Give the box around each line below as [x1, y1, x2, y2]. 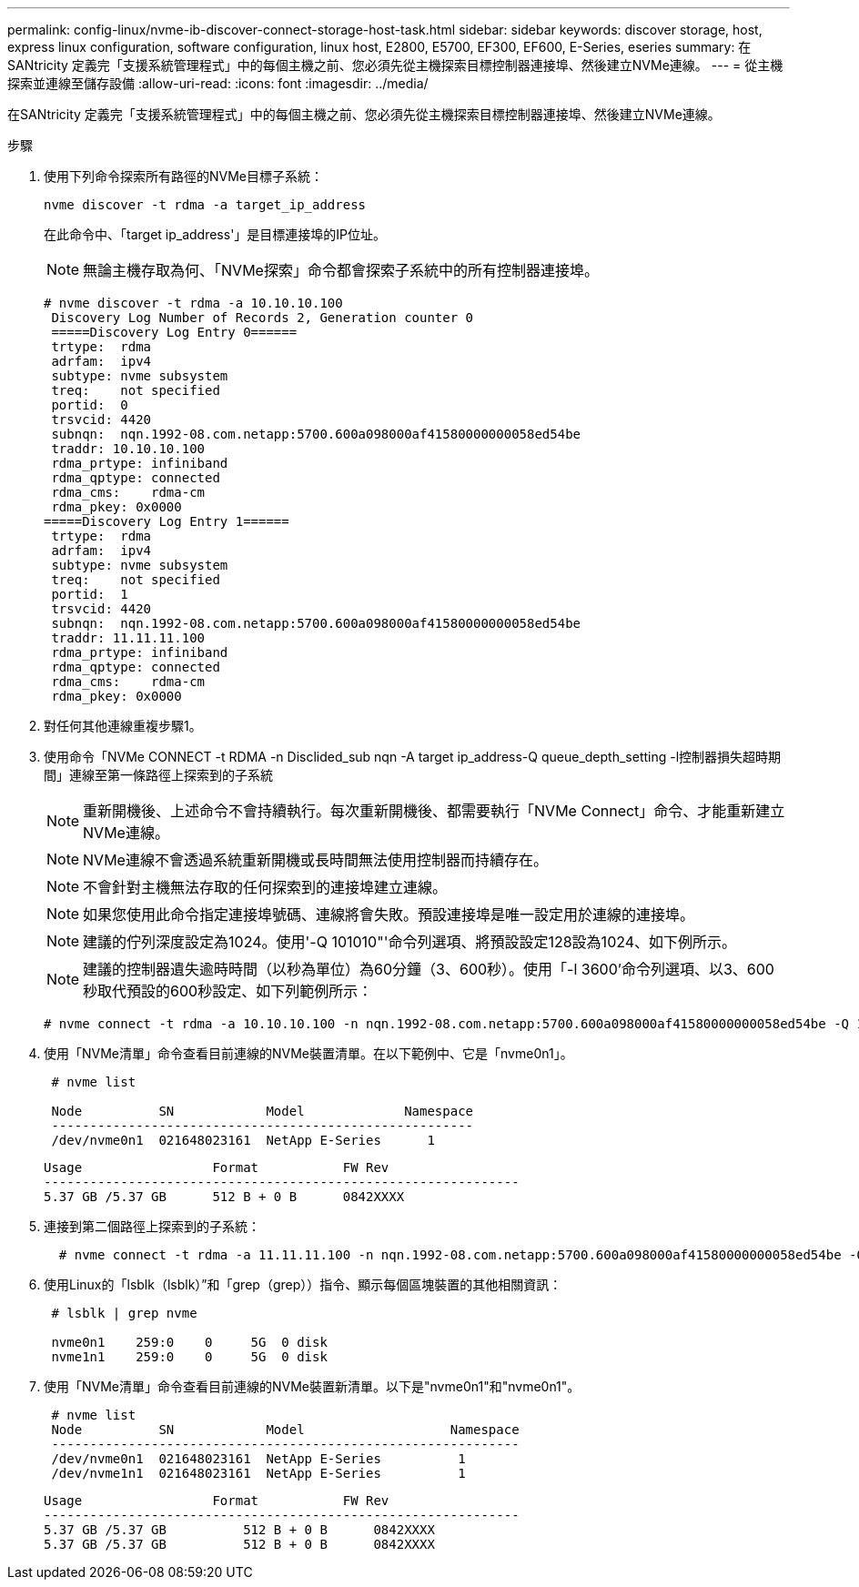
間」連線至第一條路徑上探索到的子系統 [44, 767, 273, 783]
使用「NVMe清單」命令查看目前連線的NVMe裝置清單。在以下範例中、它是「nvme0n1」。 [44, 1046, 573, 1061]
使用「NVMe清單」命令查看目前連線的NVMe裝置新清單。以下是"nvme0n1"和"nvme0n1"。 [44, 1379, 581, 1394]
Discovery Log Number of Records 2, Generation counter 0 [51, 310, 474, 325]
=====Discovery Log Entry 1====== [44, 514, 289, 529]
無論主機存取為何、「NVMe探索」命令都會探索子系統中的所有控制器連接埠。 [83, 261, 599, 279]
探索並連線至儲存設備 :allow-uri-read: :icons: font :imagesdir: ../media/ [7, 76, 429, 91]
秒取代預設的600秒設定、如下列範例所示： [83, 982, 373, 1000]
